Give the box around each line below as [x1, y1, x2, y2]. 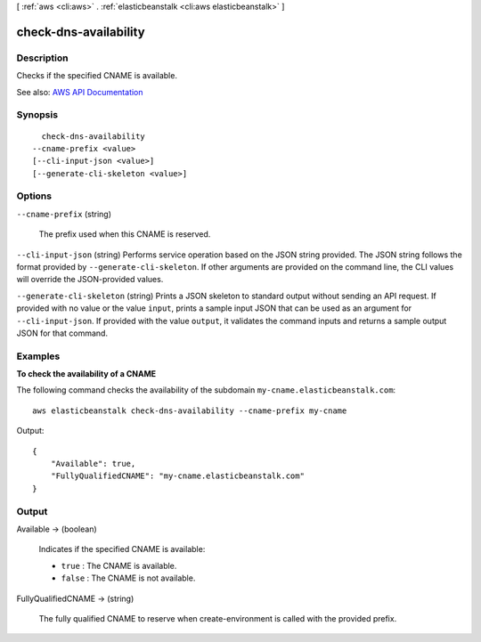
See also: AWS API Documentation [16, 86, 143, 97]
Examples [16, 350, 61, 362]
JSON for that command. [16, 328, 109, 338]
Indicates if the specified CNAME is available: [38, 544, 206, 555]
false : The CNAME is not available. [61, 573, 196, 583]
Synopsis [16, 109, 58, 121]
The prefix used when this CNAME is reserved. [38, 229, 211, 240]
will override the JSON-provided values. [16, 274, 164, 285]
